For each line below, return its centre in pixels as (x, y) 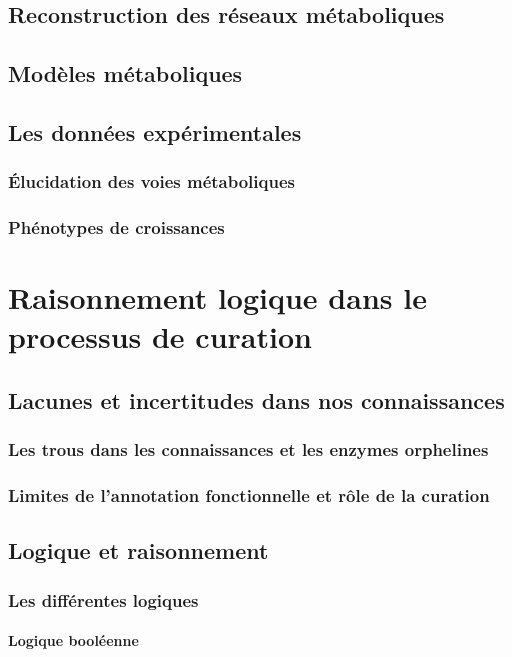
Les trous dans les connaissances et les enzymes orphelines (248, 449)
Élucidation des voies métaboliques (151, 181)
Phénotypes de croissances (116, 227)
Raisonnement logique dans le (217, 297)
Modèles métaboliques (125, 73)
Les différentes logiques (103, 599)
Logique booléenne (73, 640)
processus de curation (160, 336)
